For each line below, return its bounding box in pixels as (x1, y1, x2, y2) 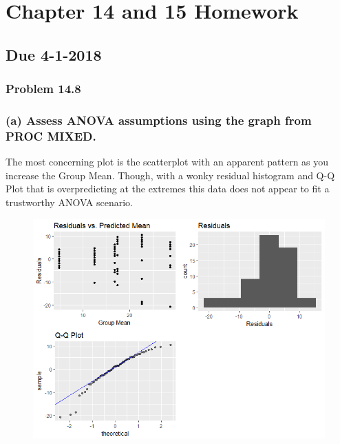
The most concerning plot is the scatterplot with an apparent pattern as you (6, 154, 329, 169)
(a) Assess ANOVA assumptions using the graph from (6, 111, 312, 128)
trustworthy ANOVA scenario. (6, 194, 133, 209)
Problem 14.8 (6, 80, 81, 97)
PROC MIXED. (6, 127, 96, 144)
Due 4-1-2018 (6, 43, 102, 65)
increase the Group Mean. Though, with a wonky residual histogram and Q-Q (6, 168, 335, 182)
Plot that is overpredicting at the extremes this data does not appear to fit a (6, 181, 330, 196)
